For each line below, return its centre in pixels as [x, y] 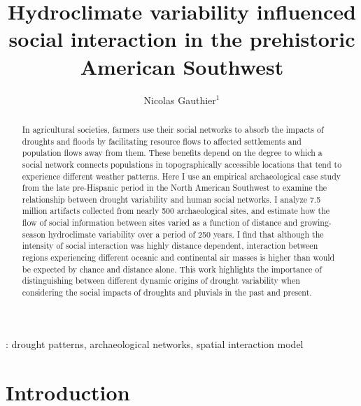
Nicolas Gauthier [180, 100]
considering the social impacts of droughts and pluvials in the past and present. [167, 292]
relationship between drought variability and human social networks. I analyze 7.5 [171, 199]
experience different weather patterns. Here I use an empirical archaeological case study [182, 176]
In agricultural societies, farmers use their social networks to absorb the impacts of [173, 129]
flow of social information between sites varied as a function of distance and [160, 223]
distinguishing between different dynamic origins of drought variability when [161, 281]
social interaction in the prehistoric [182, 39]
